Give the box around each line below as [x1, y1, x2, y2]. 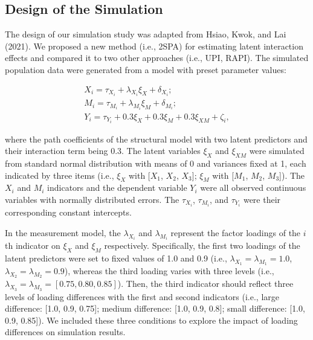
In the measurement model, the [5, 226, 121, 239]
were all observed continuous [200, 181, 306, 194]
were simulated [249, 144, 305, 157]
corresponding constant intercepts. [5, 206, 132, 219]
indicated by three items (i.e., [5, 168, 114, 181]
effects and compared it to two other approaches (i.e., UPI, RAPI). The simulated [5, 51, 309, 64]
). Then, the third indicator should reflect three [117, 277, 294, 290]
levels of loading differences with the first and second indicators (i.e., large [5, 290, 279, 303]
